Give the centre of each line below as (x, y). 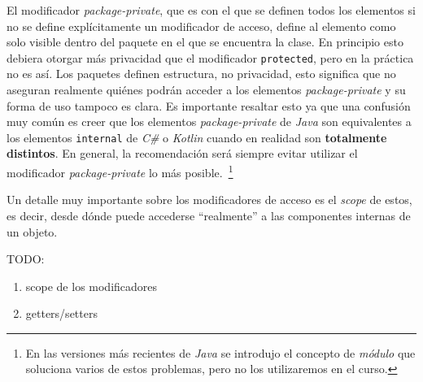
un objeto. (32, 231)
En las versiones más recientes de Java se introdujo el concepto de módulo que (220, 352)
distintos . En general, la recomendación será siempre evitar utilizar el (182, 153)
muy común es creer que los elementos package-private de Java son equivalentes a (209, 122)
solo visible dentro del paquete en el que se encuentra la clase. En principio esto (205, 42)
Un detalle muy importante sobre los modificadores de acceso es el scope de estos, (209, 200)
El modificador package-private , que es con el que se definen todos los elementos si (211, 10)
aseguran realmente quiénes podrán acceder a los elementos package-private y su (206, 90)
